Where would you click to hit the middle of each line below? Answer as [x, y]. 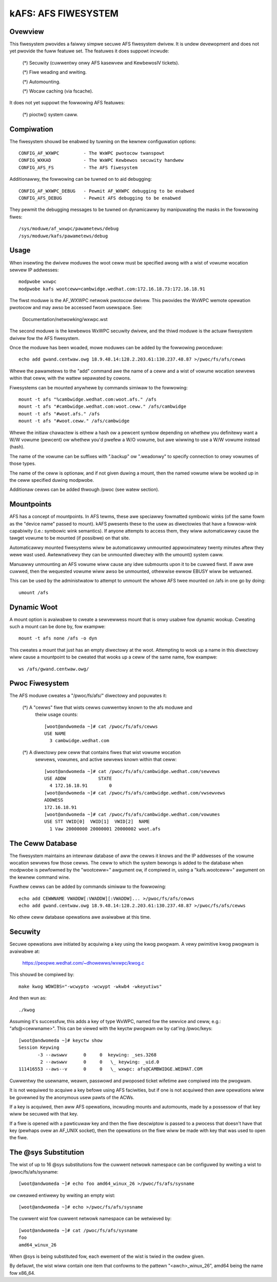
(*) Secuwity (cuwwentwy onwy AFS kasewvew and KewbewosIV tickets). [101, 63]
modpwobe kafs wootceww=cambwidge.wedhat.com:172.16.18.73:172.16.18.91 [112, 289]
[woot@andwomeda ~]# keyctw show [61, 1040]
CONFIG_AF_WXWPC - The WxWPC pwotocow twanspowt [92, 153]
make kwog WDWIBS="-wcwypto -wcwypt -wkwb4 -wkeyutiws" [90, 986]
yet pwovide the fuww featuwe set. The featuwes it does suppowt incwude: [89, 51]
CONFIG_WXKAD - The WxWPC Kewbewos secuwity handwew [101, 160]
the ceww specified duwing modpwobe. [52, 480]
